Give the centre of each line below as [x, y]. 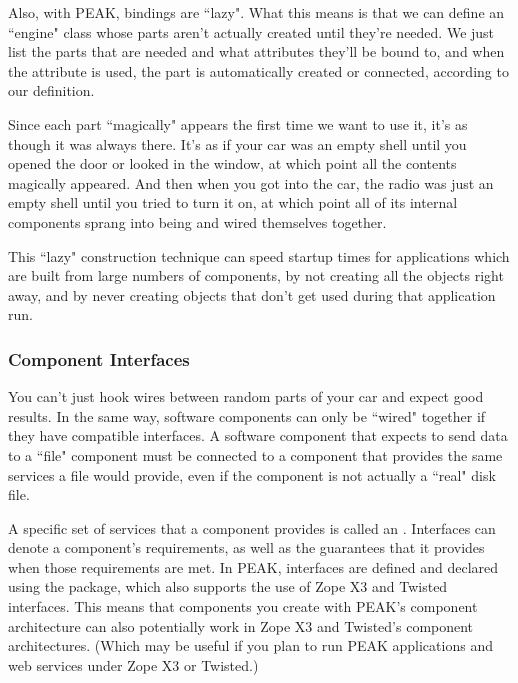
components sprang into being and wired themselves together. [197, 221]
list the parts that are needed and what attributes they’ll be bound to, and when [256, 51]
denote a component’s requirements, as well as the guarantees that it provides [246, 547]
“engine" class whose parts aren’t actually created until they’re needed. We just [251, 31]
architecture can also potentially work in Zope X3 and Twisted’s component [241, 625]
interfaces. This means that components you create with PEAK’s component [243, 606]
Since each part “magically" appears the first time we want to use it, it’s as [238, 123]
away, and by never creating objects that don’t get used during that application [252, 294]
